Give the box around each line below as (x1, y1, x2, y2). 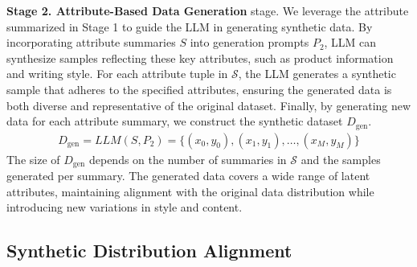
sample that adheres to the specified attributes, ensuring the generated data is (6, 80, 392, 97)
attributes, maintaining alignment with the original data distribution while (6, 183, 374, 199)
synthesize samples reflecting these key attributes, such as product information (6, 49, 394, 66)
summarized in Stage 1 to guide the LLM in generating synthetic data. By (6, 18, 373, 35)
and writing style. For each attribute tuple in (6, 65, 228, 82)
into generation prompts (190, 34, 309, 51)
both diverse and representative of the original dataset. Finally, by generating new (6, 97, 411, 113)
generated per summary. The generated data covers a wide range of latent (6, 167, 370, 184)
